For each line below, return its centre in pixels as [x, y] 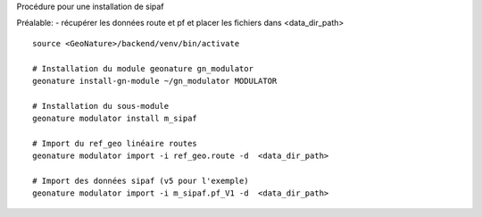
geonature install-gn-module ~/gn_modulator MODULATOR [155, 81]
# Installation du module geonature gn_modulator [143, 68]
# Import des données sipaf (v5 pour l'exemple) [141, 181]
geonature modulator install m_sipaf [115, 119]
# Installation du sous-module [101, 106]
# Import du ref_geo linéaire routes [115, 143]
